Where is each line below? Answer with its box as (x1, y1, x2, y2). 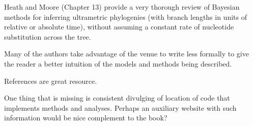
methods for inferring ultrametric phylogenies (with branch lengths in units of (4, 11, 247, 22)
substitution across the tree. (4, 31, 91, 42)
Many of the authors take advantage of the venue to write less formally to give (4, 48, 249, 59)
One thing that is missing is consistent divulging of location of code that (4, 92, 230, 103)
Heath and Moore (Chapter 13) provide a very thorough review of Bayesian (4, 2, 240, 12)
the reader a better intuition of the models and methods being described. (4, 58, 232, 69)
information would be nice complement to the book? (4, 112, 167, 123)
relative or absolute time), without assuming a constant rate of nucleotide (4, 21, 234, 32)
